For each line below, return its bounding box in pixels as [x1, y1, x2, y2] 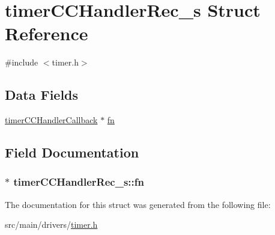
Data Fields [5, 85, 79, 104]
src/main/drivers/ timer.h [5, 218, 98, 231]
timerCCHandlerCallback [5, 114, 98, 126]
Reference [5, 21, 88, 46]
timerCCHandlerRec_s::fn [13, 174, 144, 189]
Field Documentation [5, 143, 139, 162]
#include [5, 56, 38, 69]
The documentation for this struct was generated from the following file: [5, 198, 271, 210]
